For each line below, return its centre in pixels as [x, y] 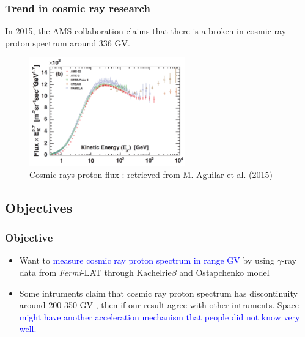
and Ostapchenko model [224, 272]
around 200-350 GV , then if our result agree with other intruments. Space [159, 305]
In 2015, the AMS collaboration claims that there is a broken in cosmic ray [146, 31]
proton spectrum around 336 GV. [68, 43]
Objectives [39, 207]
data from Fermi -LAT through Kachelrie [95, 272]
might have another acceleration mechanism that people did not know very [160, 317]
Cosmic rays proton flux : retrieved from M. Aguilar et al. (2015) [151, 174]
